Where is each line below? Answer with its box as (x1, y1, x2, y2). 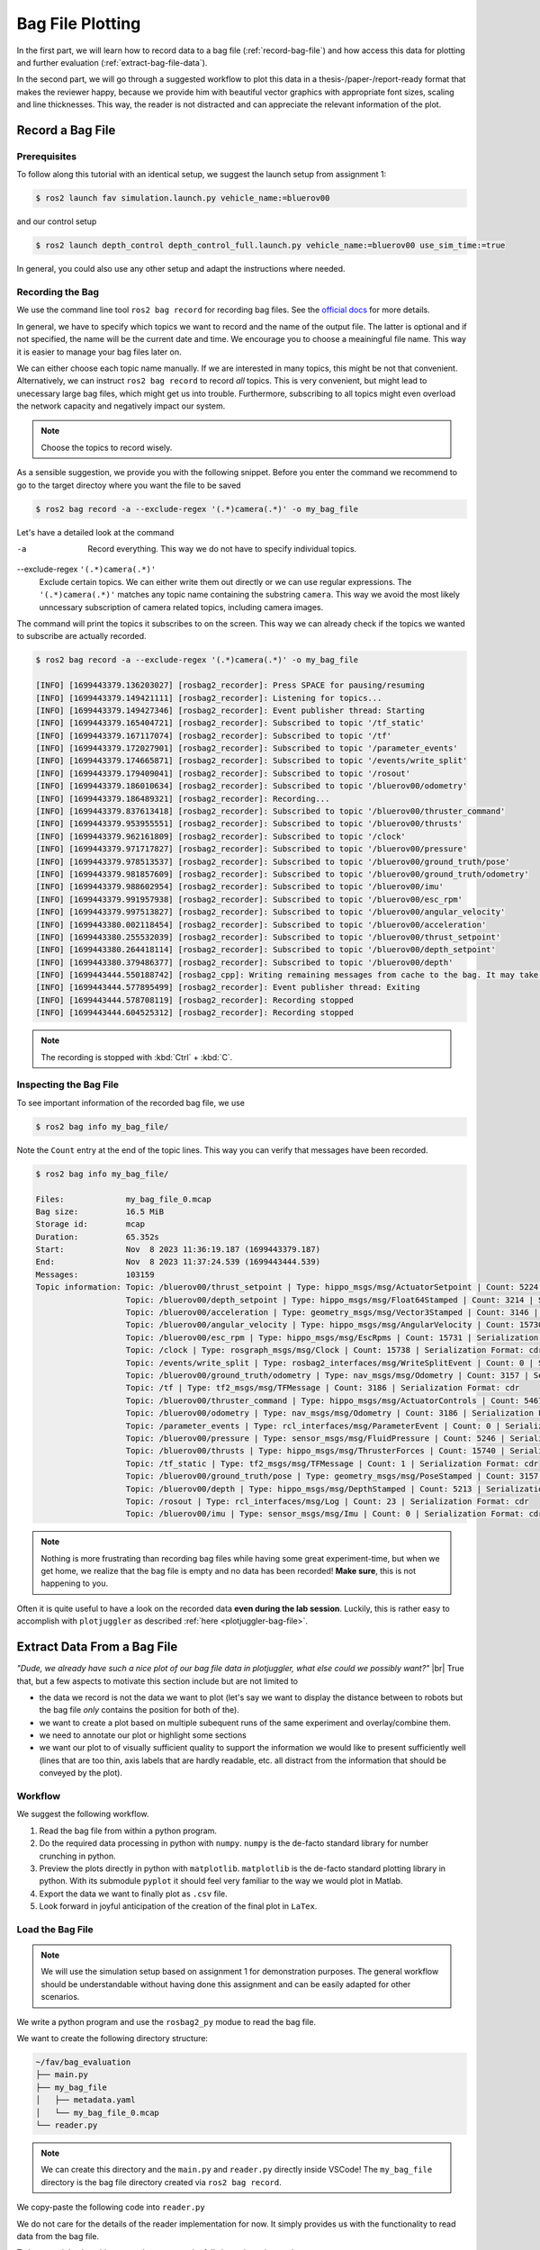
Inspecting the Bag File (16, 1078, 120, 1091)
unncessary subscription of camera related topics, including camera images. (39, 601, 324, 612)
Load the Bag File (16, 1922, 94, 1935)
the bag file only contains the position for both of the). (39, 1705, 240, 1715)
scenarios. (40, 1992, 80, 2002)
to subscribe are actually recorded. (16, 631, 148, 642)
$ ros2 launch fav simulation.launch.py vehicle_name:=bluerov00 (35, 193, 330, 203)
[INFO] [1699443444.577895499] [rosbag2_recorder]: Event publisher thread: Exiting (35, 982, 420, 993)
